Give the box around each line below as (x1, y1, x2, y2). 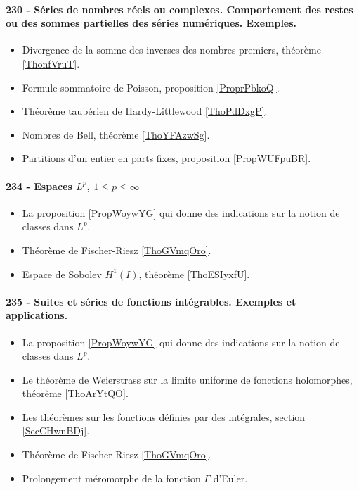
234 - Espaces (6, 178, 72, 193)
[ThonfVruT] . (22, 56, 80, 70)
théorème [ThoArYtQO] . (22, 386, 129, 401)
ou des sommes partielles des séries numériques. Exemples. (6, 15, 297, 30)
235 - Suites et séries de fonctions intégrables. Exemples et (6, 294, 296, 308)
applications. (6, 308, 68, 322)
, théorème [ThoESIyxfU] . (138, 266, 250, 281)
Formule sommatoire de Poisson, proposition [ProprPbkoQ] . (22, 80, 280, 94)
